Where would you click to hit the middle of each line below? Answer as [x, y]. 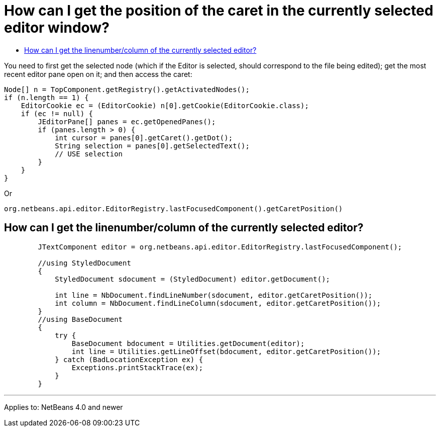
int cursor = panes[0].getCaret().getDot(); [144, 138]
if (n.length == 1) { [46, 97]
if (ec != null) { [57, 113]
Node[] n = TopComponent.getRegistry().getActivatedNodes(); [127, 89]
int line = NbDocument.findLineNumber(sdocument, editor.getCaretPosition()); [214, 295]
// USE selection [89, 154]
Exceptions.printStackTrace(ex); [137, 367]
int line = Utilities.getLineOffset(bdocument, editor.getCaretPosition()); [226, 351]
